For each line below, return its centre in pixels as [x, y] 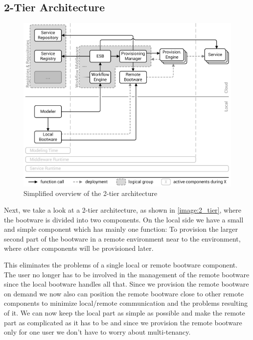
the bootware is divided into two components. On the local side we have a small [124, 219]
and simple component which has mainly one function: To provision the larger [121, 229]
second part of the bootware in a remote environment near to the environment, [122, 238]
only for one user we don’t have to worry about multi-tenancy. [97, 332]
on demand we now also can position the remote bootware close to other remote [124, 293]
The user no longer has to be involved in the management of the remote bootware [127, 274]
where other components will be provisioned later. [79, 248]
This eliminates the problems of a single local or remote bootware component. [121, 265]
